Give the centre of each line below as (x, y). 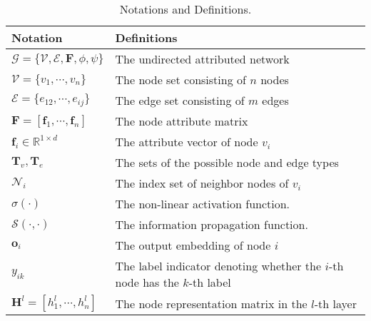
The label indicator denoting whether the (218, 266)
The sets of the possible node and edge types (227, 162)
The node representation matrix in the (211, 303)
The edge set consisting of (180, 100)
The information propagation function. (212, 224)
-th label (210, 282)
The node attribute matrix (182, 121)
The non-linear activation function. (203, 204)
